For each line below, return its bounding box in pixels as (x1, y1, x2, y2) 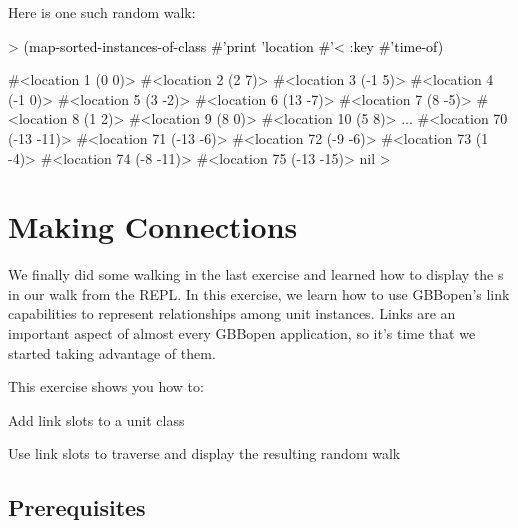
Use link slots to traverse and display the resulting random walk (8, 443, 401, 464)
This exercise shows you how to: (8, 376, 204, 397)
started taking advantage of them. (8, 342, 216, 363)
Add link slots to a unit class (8, 409, 185, 430)
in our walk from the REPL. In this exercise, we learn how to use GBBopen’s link (8, 283, 510, 304)
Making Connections (8, 206, 298, 247)
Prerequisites (8, 492, 146, 523)
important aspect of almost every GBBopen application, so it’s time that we (8, 323, 476, 344)
